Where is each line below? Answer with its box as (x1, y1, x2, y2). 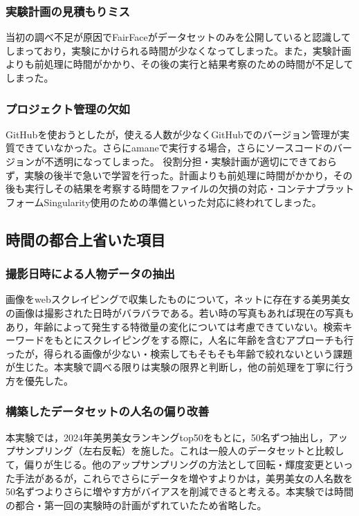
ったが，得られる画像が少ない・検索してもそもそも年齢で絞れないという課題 (6, 346, 353, 360)
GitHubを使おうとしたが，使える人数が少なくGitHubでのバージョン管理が (6, 127, 340, 141)
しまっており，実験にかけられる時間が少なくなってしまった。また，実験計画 (6, 43, 351, 57)
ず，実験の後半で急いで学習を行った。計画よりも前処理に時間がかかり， (6, 167, 333, 182)
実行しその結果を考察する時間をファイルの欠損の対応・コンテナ (24, 181, 315, 196)
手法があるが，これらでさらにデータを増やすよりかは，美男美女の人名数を (15, 470, 353, 485)
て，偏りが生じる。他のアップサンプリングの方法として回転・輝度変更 (6, 457, 324, 471)
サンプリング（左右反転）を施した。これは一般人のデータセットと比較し (15, 443, 344, 458)
